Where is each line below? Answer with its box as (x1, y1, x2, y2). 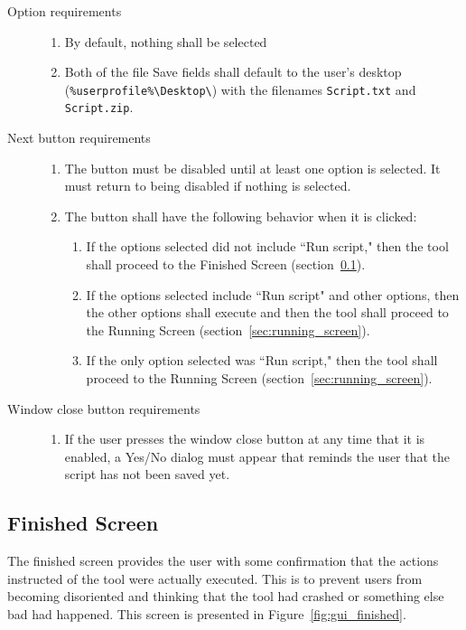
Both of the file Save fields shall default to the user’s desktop (64, 62, 402, 81)
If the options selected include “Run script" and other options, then (86, 285, 460, 304)
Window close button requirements (7, 399, 200, 418)
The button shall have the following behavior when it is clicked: (64, 206, 417, 225)
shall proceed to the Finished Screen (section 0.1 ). (86, 255, 366, 274)
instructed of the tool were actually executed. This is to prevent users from (7, 569, 423, 588)
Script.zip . (64, 98, 134, 117)
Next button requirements (7, 128, 151, 147)
